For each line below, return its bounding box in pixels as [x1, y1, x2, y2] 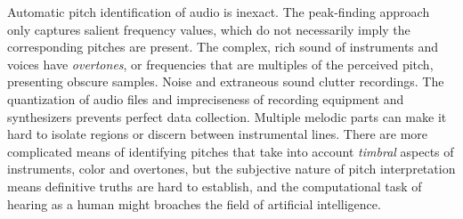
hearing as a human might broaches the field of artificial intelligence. [7, 194, 381, 213]
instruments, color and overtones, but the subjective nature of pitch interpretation [7, 159, 456, 178]
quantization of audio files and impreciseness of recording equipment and [7, 89, 404, 108]
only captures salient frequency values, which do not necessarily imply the [7, 20, 410, 38]
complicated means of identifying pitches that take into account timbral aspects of [7, 142, 454, 160]
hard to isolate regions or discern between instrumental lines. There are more [7, 125, 427, 143]
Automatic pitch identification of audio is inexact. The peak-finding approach [7, 3, 430, 20]
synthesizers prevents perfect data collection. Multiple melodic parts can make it [7, 107, 447, 126]
